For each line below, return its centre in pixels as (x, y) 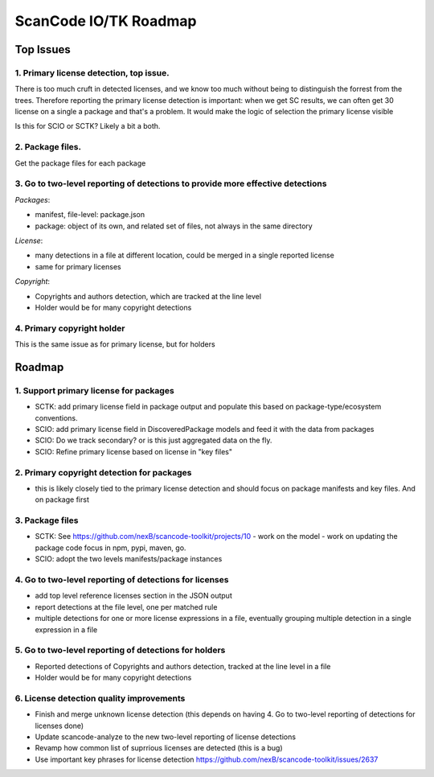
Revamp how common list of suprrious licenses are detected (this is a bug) (159, 748)
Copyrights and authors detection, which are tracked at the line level (148, 296)
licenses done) (59, 726)
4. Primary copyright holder (70, 328)
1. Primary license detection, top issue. (92, 72)
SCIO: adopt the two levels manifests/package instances (129, 559)
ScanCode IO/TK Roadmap (106, 21)
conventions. (56, 417)
